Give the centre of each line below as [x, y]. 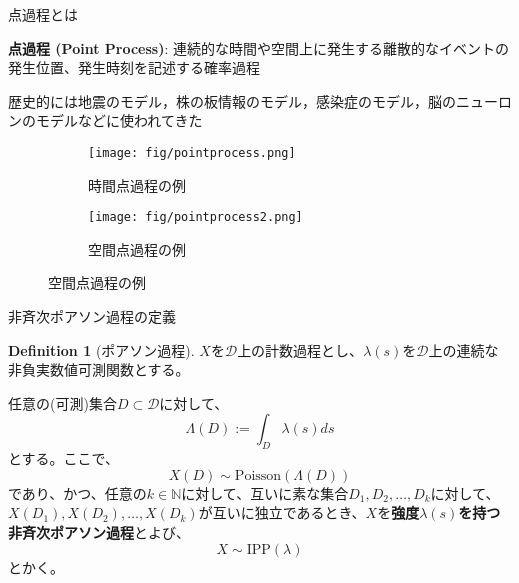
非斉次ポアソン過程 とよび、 [99, 532]
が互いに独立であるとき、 [282, 512]
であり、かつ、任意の [77, 492]
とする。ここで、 [64, 458]
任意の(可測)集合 [62, 402]
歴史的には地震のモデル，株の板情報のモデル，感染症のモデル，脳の [232, 100]
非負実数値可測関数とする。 [99, 369]
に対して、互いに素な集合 [265, 492]
